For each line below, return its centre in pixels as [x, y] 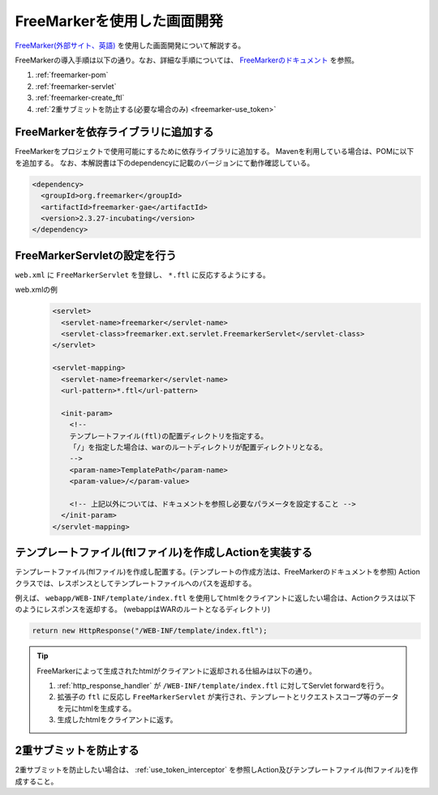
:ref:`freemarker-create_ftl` [80, 98]
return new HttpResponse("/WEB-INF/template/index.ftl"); [150, 631]
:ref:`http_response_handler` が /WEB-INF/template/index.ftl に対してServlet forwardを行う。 [223, 686]
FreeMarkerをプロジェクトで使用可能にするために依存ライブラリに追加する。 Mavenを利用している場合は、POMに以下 [215, 152]
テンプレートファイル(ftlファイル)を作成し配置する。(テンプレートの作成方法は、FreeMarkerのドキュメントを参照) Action [218, 572]
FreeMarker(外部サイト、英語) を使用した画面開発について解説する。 [130, 45]
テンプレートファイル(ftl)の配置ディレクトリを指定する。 [169, 436]
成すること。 [36, 781]
